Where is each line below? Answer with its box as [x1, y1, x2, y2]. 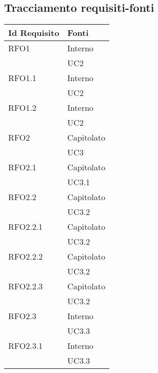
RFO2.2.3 [8, 280, 43, 292]
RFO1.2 [8, 102, 36, 114]
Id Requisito [8, 27, 60, 39]
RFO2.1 [8, 161, 36, 173]
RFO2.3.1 [8, 340, 43, 352]
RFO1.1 [8, 72, 36, 84]
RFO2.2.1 [8, 221, 43, 233]
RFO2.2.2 [8, 250, 43, 263]
